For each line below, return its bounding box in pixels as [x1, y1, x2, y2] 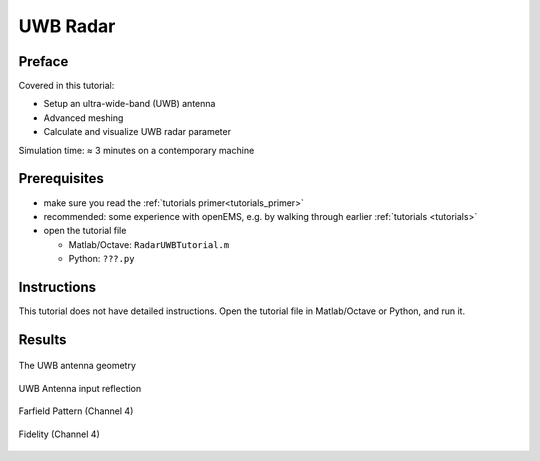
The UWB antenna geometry [18, 360, 137, 372]
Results [18, 331, 67, 348]
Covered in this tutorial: [18, 80, 115, 92]
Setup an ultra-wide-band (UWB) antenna [43, 98, 216, 110]
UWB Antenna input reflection [18, 382, 142, 394]
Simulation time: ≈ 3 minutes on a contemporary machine [18, 144, 255, 156]
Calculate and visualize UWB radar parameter [43, 126, 232, 138]
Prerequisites [18, 170, 104, 187]
